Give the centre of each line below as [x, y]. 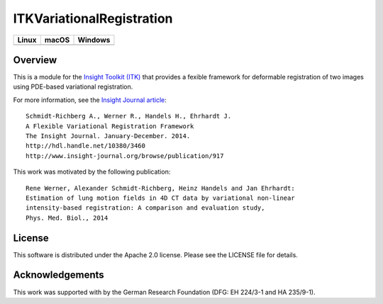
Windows [94, 40]
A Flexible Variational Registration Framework [110, 126]
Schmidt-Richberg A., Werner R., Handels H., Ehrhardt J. [129, 116]
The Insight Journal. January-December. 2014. [108, 136]
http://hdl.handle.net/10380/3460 [85, 146]
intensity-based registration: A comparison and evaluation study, [145, 208]
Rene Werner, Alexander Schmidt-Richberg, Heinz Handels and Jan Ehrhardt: [160, 188]
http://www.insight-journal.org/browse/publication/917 [125, 156]
